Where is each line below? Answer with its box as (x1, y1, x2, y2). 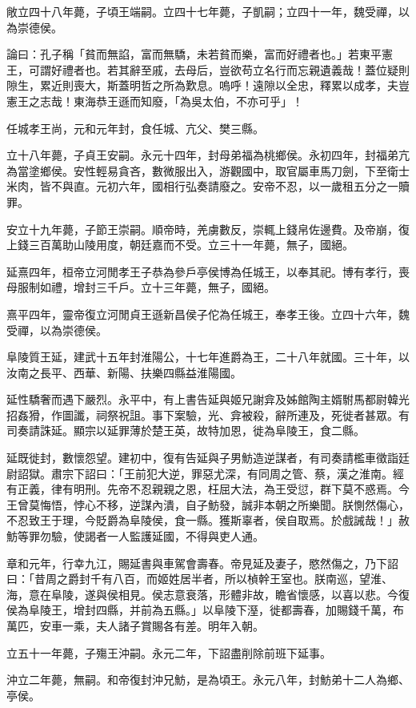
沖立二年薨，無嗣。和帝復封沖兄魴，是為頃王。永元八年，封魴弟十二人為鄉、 (6, 671, 410, 688)
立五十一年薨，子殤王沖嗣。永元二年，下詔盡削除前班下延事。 (6, 644, 331, 661)
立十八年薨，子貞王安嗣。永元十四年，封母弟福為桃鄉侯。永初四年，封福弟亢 (6, 147, 410, 163)
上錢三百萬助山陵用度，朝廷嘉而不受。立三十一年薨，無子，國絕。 (6, 236, 354, 253)
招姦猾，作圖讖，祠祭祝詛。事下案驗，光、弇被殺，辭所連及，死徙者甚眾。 (6, 406, 398, 423)
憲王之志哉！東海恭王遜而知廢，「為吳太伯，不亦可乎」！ (6, 92, 303, 109)
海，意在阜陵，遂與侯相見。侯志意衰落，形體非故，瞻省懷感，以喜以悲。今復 (6, 585, 410, 602)
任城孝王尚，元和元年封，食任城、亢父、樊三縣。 (6, 119, 264, 136)
